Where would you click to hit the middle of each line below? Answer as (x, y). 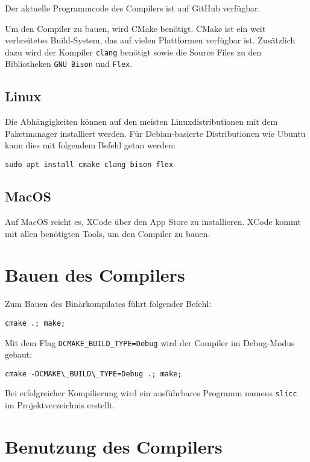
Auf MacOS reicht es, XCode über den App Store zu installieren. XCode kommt (153, 221)
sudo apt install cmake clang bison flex (89, 165)
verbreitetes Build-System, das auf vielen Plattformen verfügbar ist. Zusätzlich (150, 40)
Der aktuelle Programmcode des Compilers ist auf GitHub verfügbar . (133, 8)
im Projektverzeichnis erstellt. (60, 405)
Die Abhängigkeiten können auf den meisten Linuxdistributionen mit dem (141, 122)
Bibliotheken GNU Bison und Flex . (69, 64)
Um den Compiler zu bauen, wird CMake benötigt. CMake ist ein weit (135, 28)
